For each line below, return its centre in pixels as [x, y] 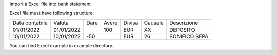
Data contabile [30, 23]
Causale [154, 23]
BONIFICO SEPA [189, 36]
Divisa [131, 23]
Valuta [61, 23]
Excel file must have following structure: [52, 13]
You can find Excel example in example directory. [62, 45]
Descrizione [184, 23]
